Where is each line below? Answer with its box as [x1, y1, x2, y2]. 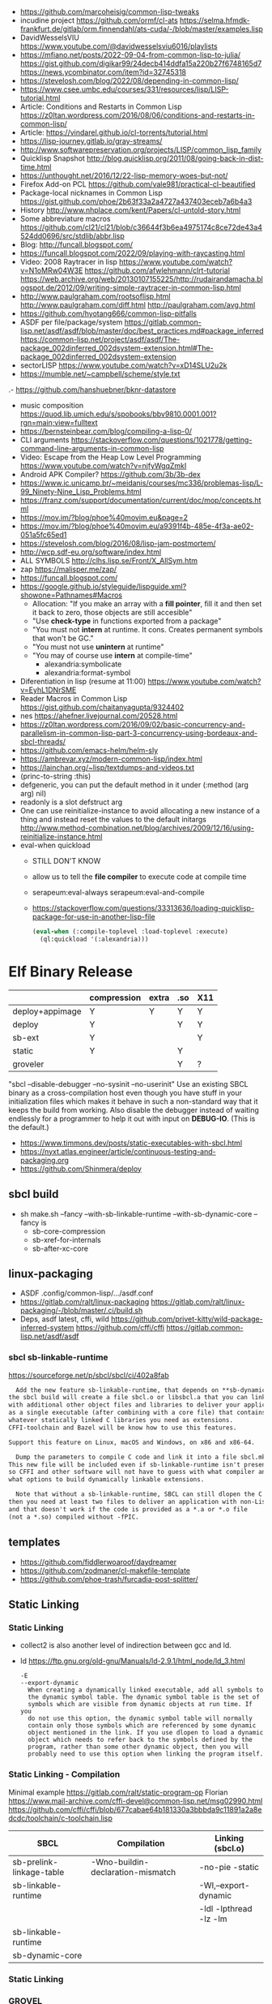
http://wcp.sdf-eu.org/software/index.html [19, 547, 162, 557]
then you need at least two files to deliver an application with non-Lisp [8, 1498, 270, 1506]
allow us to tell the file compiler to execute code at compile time [32, 872, 247, 881]
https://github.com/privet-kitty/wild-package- [110, 1314, 263, 1324]
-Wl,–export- [198, 1879, 250, 1890]
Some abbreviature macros [19, 214, 111, 223]
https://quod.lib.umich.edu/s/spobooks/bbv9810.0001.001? [19, 409, 217, 419]
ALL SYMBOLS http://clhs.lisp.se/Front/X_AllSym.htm [19, 556, 198, 565]
